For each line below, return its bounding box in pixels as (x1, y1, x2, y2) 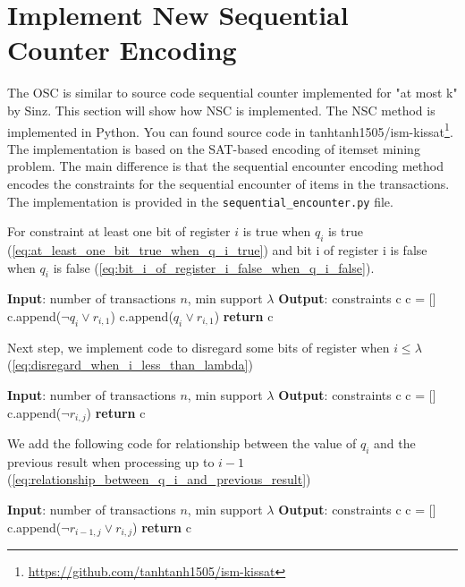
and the (373, 434, 416, 452)
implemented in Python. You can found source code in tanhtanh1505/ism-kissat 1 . (7, 119, 453, 140)
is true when (242, 222, 311, 241)
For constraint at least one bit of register (7, 222, 231, 241)
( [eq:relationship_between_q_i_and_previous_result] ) (7, 470, 311, 489)
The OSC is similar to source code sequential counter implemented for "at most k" (7, 83, 458, 102)
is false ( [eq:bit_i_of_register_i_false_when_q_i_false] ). (53, 258, 375, 276)
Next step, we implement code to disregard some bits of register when (7, 337, 390, 356)
